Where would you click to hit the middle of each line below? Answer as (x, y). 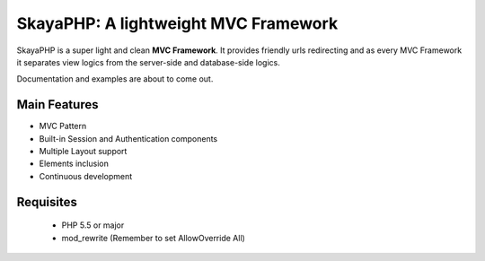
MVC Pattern (63, 126)
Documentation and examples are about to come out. (115, 79)
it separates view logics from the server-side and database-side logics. (148, 62)
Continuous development (86, 176)
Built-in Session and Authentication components (128, 138)
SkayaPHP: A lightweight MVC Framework (177, 23)
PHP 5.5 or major (93, 225)
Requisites (47, 202)
